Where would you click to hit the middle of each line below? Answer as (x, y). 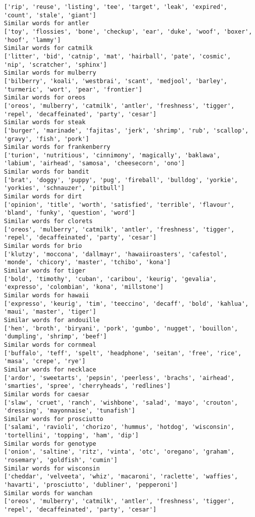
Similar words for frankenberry (57, 147)
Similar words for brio (43, 246)
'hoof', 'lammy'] (32, 40)
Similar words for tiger (45, 271)
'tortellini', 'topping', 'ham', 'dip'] (72, 436)
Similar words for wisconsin (52, 468)
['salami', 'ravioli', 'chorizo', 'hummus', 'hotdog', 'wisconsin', (119, 427)
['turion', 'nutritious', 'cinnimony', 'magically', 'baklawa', (112, 155)
